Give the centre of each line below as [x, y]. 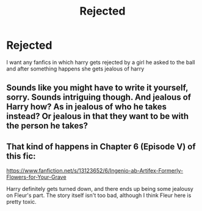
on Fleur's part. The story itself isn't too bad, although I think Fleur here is [99, 195]
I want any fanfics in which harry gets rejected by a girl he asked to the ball [101, 62]
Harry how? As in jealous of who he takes [86, 107]
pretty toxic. [21, 202]
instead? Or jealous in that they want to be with [98, 116]
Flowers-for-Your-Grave [36, 177]
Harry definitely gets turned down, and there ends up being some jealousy [100, 189]
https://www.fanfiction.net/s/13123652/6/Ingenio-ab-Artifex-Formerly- [95, 171]
